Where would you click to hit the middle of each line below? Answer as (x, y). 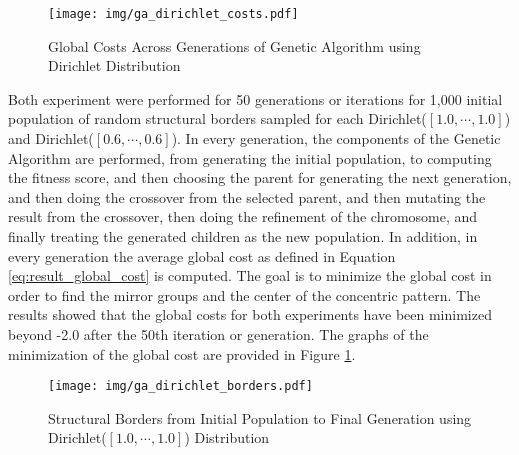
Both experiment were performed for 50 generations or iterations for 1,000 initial (255, 98)
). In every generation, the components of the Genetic (336, 138)
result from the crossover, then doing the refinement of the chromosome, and (243, 216)
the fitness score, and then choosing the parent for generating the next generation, (260, 177)
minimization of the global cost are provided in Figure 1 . (182, 353)
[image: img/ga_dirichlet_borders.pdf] (180, 386)
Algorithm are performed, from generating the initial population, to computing (250, 157)
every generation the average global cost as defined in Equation (202, 255)
